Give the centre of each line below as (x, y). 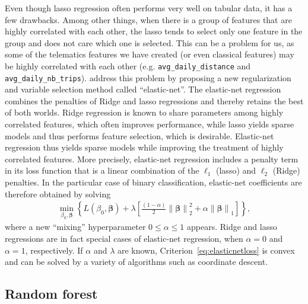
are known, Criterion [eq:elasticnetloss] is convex (206, 250)
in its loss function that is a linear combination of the (102, 170)
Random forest (51, 294)
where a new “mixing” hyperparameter (75, 227)
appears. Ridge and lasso (232, 227)
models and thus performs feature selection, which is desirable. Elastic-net (139, 135)
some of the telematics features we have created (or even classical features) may (150, 54)
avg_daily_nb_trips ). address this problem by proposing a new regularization (148, 77)
